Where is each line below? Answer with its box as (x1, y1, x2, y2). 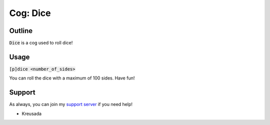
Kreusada (21, 110, 42, 116)
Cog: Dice (9, 7, 51, 18)
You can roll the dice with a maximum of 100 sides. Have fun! (9, 75, 135, 81)
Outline (9, 26, 32, 35)
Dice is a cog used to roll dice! (9, 40, 73, 46)
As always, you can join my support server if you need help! (9, 101, 132, 107)
